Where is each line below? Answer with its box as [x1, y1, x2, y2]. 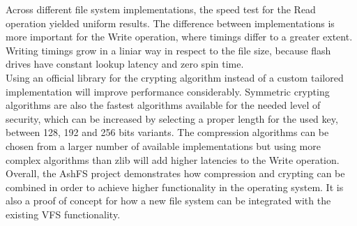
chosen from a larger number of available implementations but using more [6, 138, 321, 153]
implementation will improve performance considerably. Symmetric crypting [6, 84, 330, 98]
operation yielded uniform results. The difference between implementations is [6, 15, 335, 30]
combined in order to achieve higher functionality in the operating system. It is [6, 179, 344, 194]
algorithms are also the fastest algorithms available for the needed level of [6, 98, 321, 112]
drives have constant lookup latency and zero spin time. [6, 56, 244, 71]
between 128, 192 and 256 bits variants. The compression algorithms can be [6, 125, 329, 140]
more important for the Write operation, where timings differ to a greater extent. [6, 29, 353, 44]
